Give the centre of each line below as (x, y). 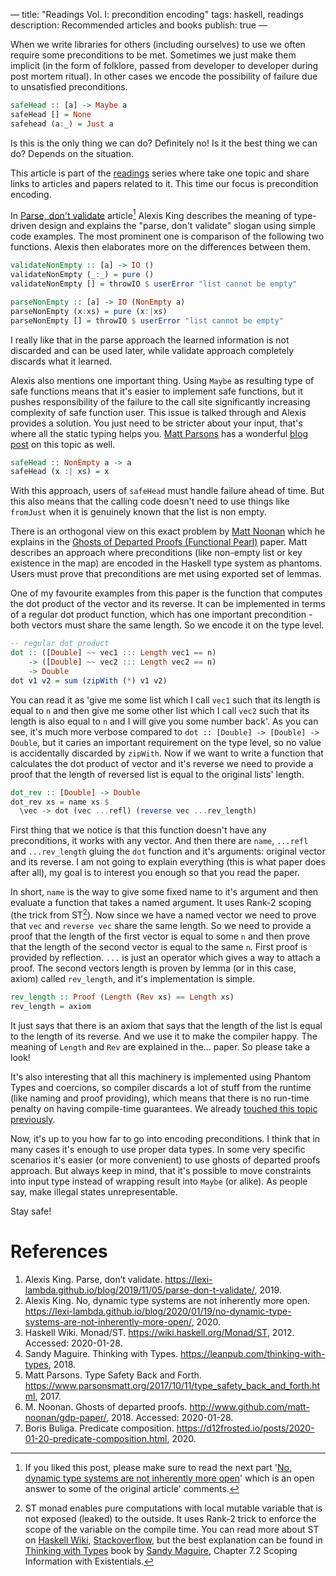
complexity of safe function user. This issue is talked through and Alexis (158, 412)
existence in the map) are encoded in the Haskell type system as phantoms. (166, 563)
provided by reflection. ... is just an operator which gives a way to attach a (165, 957)
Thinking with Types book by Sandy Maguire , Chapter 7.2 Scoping (161, 1550)
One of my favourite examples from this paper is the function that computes (166, 593)
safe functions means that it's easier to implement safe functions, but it (156, 391)
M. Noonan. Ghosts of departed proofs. (106, 1406)
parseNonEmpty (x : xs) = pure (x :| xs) (89, 311)
